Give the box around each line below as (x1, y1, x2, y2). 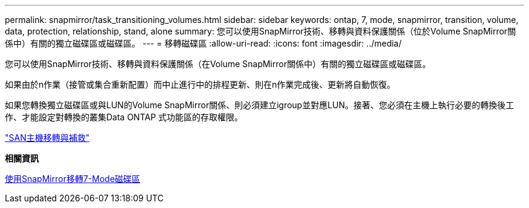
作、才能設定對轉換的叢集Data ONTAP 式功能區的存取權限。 (5, 112, 243, 122)
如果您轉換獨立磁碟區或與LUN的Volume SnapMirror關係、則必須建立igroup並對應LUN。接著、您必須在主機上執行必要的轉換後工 (5, 100, 515, 110)
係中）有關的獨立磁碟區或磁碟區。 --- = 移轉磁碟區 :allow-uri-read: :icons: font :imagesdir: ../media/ (5, 38, 402, 48)
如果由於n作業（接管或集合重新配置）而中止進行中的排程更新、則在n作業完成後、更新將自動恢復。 (5, 79, 396, 89)
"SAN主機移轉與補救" (5, 132, 90, 143)
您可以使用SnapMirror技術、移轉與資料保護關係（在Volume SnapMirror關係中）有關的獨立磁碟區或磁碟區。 (5, 59, 431, 69)
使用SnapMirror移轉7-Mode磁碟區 (5, 174, 141, 184)
